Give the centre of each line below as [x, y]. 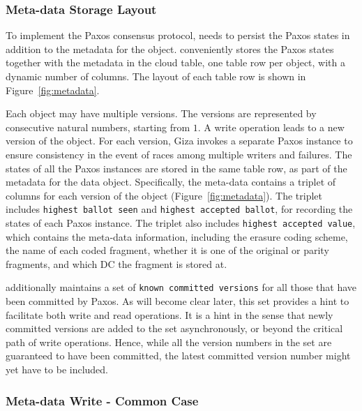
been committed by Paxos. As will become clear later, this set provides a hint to [178, 301]
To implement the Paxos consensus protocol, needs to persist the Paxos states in [178, 35]
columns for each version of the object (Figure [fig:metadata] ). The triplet [164, 195]
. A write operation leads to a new [271, 127]
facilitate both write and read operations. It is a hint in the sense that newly [169, 314]
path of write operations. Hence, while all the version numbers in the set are [169, 342]
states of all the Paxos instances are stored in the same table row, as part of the [176, 168]
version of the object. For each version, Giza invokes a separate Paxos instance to [179, 141]
